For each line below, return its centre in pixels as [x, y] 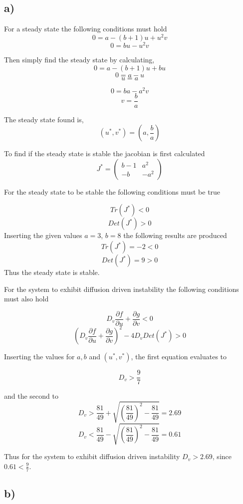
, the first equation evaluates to [179, 357]
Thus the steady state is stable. [52, 272]
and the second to [31, 396]
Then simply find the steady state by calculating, [79, 59]
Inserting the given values [43, 235]
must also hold [26, 299]
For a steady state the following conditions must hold [86, 29]
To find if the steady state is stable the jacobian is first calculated [105, 153]
